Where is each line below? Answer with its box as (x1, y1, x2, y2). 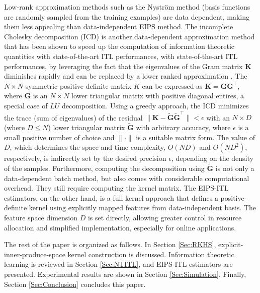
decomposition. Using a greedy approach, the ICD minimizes (61, 100, 249, 110)
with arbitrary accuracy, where (136, 122, 231, 133)
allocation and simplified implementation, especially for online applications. (4, 222, 236, 232)
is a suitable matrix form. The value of (136, 132, 255, 142)
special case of (4, 100, 48, 110)
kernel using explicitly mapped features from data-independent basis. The (29, 202, 256, 213)
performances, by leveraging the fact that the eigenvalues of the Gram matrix (4, 61, 243, 71)
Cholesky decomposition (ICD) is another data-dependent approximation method (4, 31, 255, 41)
